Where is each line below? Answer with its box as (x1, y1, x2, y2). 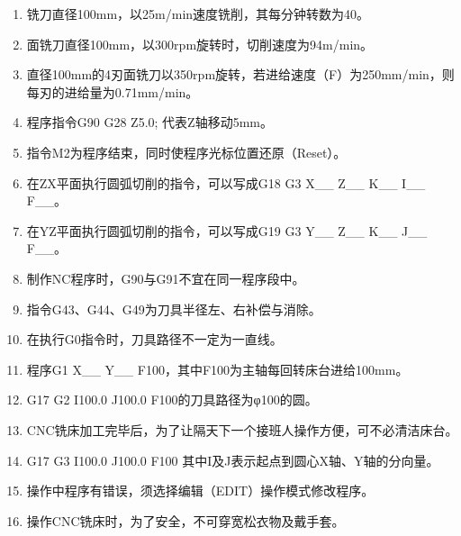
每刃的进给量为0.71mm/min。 (26, 82, 199, 101)
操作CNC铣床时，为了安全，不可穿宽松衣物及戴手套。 (26, 511, 345, 530)
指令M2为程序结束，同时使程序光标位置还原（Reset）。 (26, 142, 347, 161)
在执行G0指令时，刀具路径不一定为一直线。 (26, 330, 283, 349)
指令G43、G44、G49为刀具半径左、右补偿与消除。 (26, 299, 321, 318)
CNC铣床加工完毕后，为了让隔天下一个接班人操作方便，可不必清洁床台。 (26, 420, 458, 439)
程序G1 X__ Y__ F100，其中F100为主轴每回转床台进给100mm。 (26, 359, 409, 378)
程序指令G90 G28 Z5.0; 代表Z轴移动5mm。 (26, 113, 273, 132)
